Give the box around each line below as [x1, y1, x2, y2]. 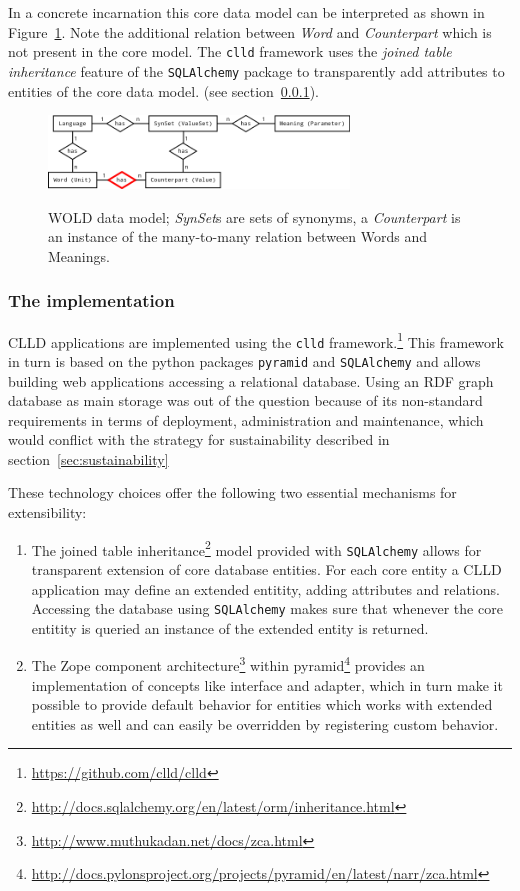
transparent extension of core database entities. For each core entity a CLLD [31, 558, 502, 579]
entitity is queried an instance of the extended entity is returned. [31, 617, 429, 638]
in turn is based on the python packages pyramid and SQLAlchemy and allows [8, 350, 481, 371]
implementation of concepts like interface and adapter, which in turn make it [31, 674, 503, 695]
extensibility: [8, 502, 87, 523]
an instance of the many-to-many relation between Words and [48, 226, 428, 247]
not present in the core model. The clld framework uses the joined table [8, 41, 452, 62]
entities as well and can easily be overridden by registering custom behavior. [31, 713, 499, 734]
